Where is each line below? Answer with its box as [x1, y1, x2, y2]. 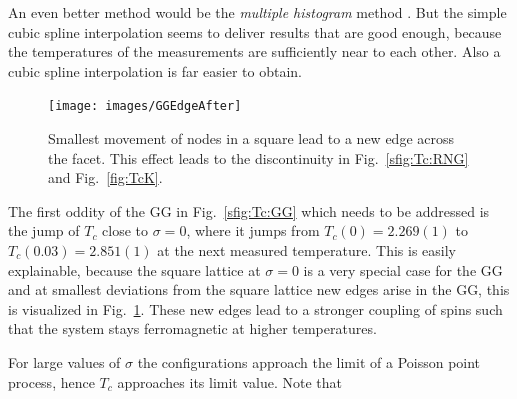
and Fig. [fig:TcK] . [48, 167, 163, 188]
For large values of [8, 351, 121, 372]
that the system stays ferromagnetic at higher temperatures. [8, 318, 377, 339]
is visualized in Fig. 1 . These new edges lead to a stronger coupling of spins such [8, 298, 503, 319]
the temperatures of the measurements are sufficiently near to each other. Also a [8, 41, 501, 62]
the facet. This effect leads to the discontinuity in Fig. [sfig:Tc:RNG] [48, 147, 469, 168]
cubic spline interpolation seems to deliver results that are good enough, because [8, 21, 502, 42]
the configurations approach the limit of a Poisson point [137, 351, 481, 372]
